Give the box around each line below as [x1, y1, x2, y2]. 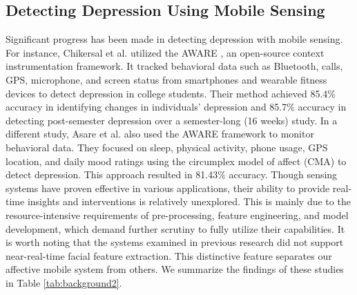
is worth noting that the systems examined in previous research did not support [6, 235, 344, 249]
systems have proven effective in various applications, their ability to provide [6, 180, 330, 195]
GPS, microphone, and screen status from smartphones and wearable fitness [6, 72, 327, 86]
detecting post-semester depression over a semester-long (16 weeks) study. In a [6, 113, 338, 127]
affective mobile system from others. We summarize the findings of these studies [6, 262, 344, 276]
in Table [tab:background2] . [6, 275, 122, 289]
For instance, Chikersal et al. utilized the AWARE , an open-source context [6, 45, 325, 59]
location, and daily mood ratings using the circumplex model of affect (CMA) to [6, 153, 347, 168]
